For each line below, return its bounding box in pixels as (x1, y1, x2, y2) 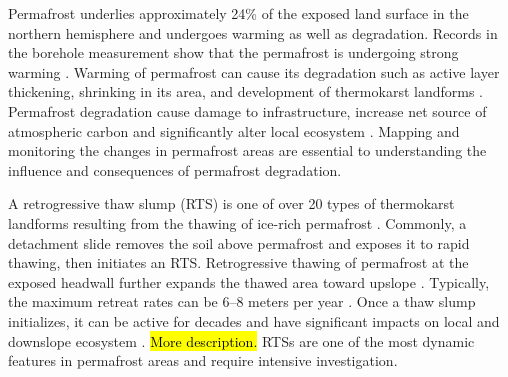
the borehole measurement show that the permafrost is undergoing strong (8, 42, 459, 63)
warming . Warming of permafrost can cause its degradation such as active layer (8, 61, 500, 82)
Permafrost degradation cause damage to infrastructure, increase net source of (8, 100, 487, 121)
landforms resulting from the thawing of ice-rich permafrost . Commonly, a (8, 212, 467, 233)
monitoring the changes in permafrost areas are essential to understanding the (8, 140, 487, 161)
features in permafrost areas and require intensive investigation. (8, 350, 398, 371)
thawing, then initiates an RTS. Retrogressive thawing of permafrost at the (8, 252, 469, 273)
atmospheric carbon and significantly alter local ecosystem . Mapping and (8, 120, 460, 141)
